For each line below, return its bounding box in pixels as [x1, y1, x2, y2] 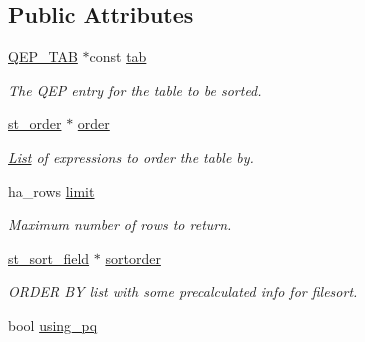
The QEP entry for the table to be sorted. [8, 79, 262, 100]
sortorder [105, 247, 161, 268]
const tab [89, 46, 147, 67]
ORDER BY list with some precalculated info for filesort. [8, 281, 358, 302]
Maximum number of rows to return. [8, 214, 232, 235]
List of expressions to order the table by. [8, 146, 254, 167]
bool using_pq [8, 314, 98, 335]
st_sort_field [8, 247, 90, 268]
